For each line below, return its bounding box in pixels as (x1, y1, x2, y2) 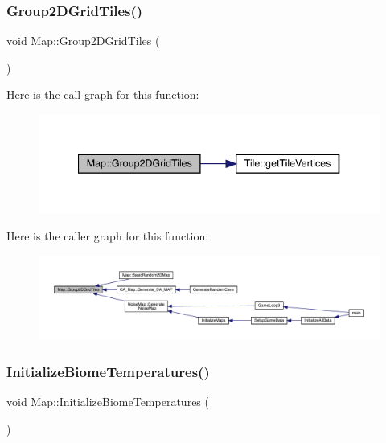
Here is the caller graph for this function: (6, 228, 209, 244)
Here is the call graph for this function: (6, 86, 199, 103)
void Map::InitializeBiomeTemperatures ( (6, 392, 209, 409)
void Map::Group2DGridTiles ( (6, 32, 160, 49)
